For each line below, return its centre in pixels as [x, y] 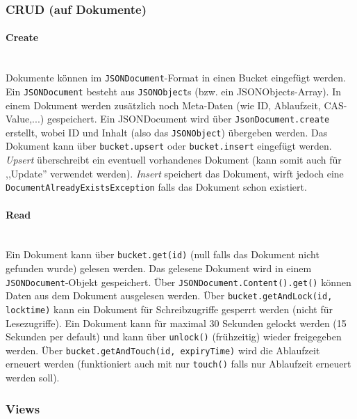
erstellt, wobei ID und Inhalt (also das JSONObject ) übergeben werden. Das [167, 132]
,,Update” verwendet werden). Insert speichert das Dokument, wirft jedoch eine [175, 173]
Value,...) [25, 119]
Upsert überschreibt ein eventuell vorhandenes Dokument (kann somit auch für [174, 160]
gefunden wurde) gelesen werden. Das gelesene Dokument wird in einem [159, 268]
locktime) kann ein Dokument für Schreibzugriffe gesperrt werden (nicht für [169, 309]
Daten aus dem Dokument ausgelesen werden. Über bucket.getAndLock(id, [169, 295]
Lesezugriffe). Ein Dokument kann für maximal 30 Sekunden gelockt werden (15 [176, 323]
